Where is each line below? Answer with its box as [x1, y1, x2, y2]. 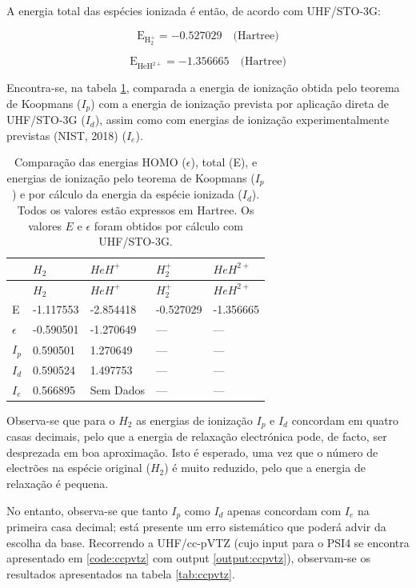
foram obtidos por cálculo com [94, 217, 243, 234]
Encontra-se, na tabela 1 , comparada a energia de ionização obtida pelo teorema [6, 79, 400, 96]
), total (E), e [190, 154, 258, 170]
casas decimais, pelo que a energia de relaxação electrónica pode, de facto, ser [6, 428, 387, 445]
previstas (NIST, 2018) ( [6, 126, 126, 143]
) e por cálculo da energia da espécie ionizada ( [11, 186, 242, 202]
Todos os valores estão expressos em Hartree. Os [17, 201, 254, 218]
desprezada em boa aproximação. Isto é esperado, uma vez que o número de [6, 443, 378, 460]
